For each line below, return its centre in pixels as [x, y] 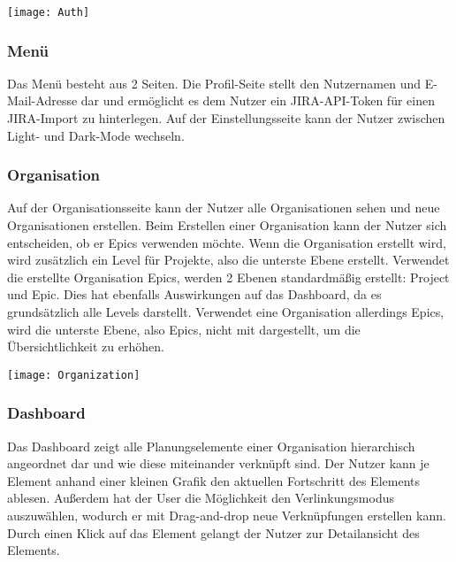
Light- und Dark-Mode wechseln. [96, 135]
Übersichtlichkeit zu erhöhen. [86, 346]
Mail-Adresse [42, 100]
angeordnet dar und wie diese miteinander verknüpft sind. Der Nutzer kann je [218, 463]
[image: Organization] [74, 375]
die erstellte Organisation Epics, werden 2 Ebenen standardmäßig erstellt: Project [228, 277]
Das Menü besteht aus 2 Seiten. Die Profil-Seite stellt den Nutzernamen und [214, 83]
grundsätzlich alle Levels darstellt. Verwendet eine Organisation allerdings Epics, [226, 312]
